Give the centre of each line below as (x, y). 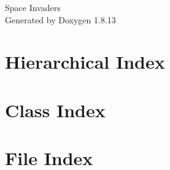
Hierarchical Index (85, 62)
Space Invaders (33, 7)
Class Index (55, 110)
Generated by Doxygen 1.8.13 (60, 19)
